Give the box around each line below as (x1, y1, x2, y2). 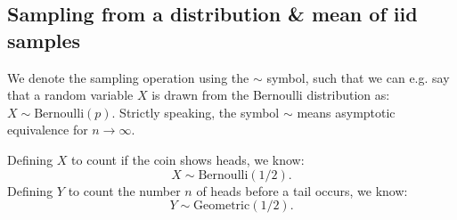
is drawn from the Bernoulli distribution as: (151, 86, 390, 104)
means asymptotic (297, 102, 396, 121)
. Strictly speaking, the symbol (111, 102, 280, 121)
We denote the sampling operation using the (7, 68, 249, 86)
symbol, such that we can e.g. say (266, 68, 450, 86)
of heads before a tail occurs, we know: (196, 181, 408, 200)
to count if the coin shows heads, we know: (71, 150, 305, 168)
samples (7, 26, 81, 53)
